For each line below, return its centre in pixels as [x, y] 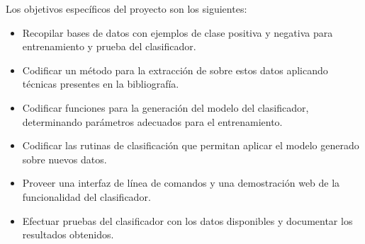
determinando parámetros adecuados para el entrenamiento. [152, 121]
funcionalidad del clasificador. [86, 196]
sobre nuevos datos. [64, 159]
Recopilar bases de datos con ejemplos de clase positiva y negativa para [178, 32]
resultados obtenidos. [68, 234]
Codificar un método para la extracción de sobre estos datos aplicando [175, 70]
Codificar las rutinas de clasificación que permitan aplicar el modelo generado [191, 145]
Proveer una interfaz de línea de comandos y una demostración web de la [181, 183]
